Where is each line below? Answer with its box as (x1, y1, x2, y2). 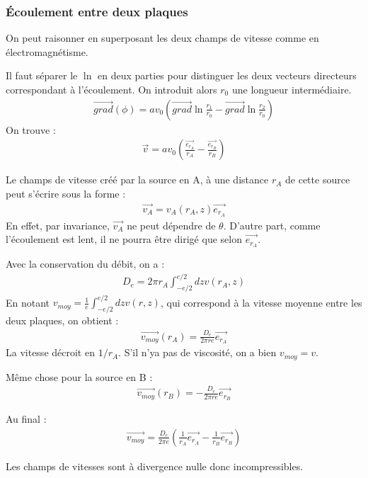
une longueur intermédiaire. (231, 82, 352, 96)
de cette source (285, 172, 350, 187)
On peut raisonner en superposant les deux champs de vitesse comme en (6, 30, 319, 45)
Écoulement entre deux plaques (6, 2, 188, 20)
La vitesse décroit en (6, 345, 95, 360)
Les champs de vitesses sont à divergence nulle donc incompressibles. (6, 458, 304, 473)
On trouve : (6, 122, 56, 137)
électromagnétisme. (6, 44, 88, 59)
